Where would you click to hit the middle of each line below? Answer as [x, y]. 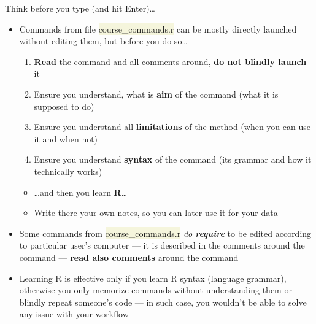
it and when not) [66, 138]
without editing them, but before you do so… [103, 41]
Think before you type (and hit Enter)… [80, 8]
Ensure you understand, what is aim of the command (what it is [156, 94]
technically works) [68, 171]
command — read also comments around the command [129, 257]
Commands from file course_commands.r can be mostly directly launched [158, 29]
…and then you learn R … [81, 192]
